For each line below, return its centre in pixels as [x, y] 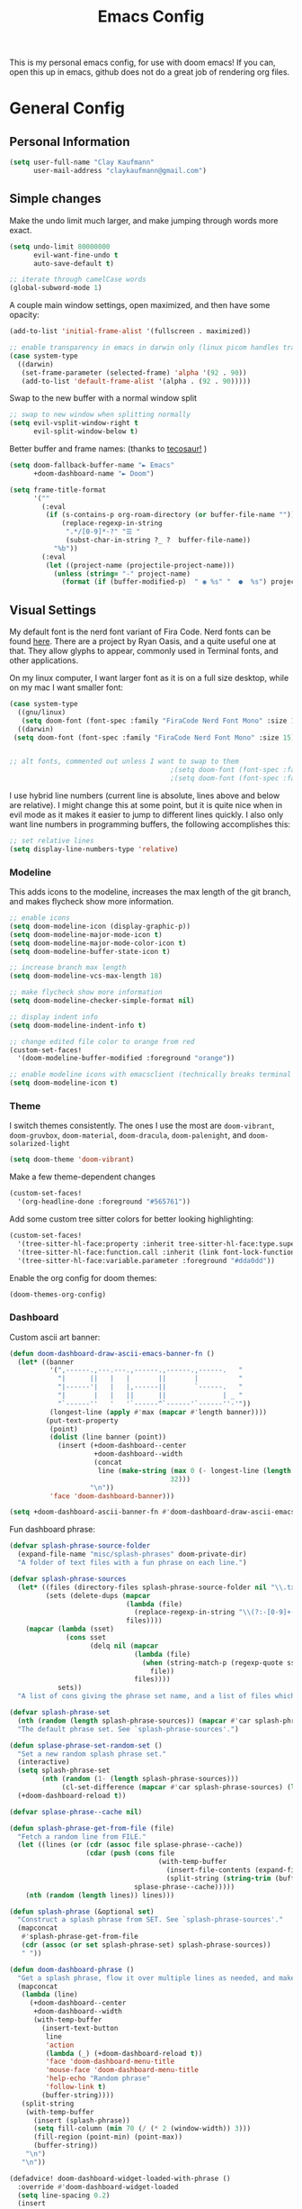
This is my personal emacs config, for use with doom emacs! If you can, [142, 63]
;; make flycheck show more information [86, 993]
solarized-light [40, 1144]
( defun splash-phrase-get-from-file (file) [92, 1828]
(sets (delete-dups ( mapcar [98, 1595]
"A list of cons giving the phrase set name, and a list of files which [156, 1696]
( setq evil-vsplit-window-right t [74, 423]
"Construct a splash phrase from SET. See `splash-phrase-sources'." [150, 1920]
